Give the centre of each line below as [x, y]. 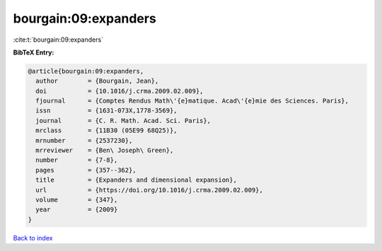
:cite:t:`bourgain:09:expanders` [58, 40]
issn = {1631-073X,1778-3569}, [106, 111]
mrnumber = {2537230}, [84, 140]
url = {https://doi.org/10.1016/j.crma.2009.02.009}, [149, 190]
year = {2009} [77, 210]
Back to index [33, 238]
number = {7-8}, [77, 160]
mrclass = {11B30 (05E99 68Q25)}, [106, 130]
